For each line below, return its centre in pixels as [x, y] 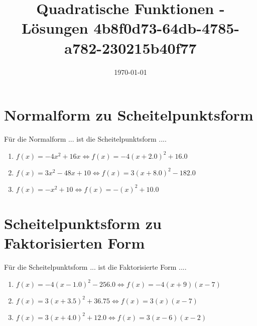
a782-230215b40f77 [131, 47]
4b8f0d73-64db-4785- [167, 28]
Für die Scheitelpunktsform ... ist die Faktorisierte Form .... [95, 266]
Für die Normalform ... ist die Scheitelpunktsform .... [85, 139]
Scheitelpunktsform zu [83, 223]
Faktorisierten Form [75, 243]
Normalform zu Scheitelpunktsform [129, 115]
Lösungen [55, 28]
